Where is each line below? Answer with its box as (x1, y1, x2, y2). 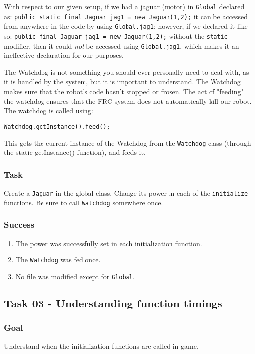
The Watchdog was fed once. (15, 254, 101, 265)
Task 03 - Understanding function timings (4, 295, 222, 310)
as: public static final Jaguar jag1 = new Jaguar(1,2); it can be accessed (4, 11, 248, 21)
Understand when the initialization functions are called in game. (4, 341, 199, 351)
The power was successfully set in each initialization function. (15, 238, 202, 248)
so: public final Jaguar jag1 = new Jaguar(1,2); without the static (4, 30, 228, 41)
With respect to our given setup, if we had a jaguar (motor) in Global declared (4, 1, 245, 11)
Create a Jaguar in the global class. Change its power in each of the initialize (4, 187, 248, 198)
